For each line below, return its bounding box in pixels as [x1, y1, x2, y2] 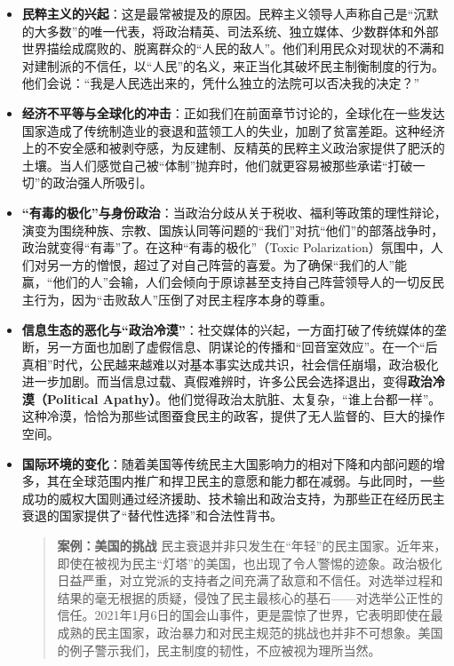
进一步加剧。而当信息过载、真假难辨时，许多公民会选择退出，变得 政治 [21, 372, 433, 391]
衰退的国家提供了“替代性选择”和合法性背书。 [21, 506, 283, 525]
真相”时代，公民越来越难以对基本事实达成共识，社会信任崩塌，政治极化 [21, 354, 439, 373]
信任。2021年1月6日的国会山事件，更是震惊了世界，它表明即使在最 [57, 606, 443, 624]
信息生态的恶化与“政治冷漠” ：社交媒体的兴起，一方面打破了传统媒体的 [21, 320, 434, 338]
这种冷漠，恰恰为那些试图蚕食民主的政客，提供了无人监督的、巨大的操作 [21, 407, 445, 425]
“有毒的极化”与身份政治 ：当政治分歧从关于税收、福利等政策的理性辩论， [21, 202, 447, 221]
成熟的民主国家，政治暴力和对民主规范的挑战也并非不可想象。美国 [57, 623, 443, 641]
